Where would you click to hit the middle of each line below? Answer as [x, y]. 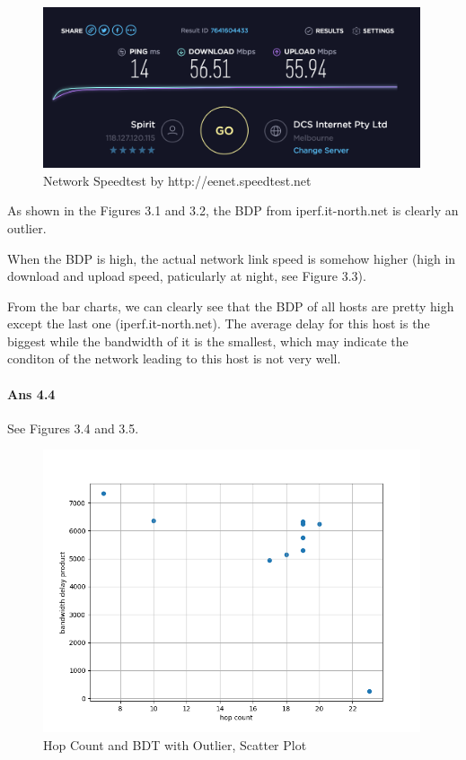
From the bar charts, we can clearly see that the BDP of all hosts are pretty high [231, 306]
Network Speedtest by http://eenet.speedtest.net [177, 180]
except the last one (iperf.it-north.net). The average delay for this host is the [219, 323]
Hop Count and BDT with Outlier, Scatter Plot [175, 744]
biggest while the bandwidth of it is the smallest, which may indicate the [208, 341]
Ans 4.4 [31, 393]
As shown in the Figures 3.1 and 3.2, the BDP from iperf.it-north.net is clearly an [233, 210]
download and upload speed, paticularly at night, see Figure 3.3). [187, 276]
